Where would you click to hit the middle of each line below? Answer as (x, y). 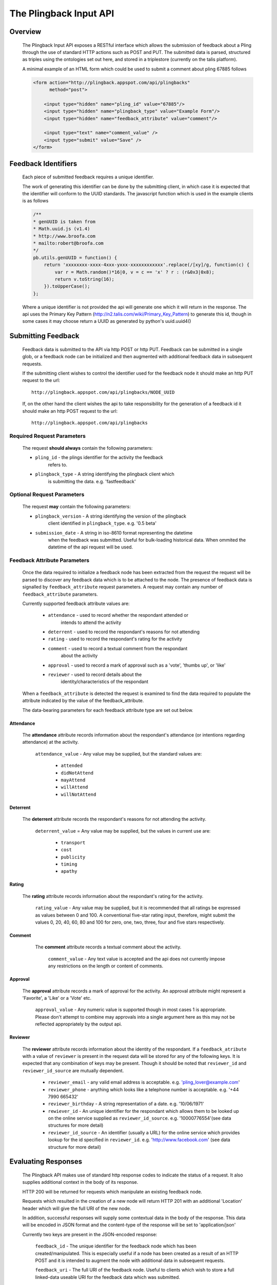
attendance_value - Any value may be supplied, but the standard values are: (118, 754)
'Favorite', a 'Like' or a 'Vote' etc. (57, 998)
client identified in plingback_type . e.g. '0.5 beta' (102, 523)
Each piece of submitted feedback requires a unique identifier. (88, 177)
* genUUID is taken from (64, 222)
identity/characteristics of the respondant (105, 682)
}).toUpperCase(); (67, 286)
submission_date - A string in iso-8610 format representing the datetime (114, 533)
